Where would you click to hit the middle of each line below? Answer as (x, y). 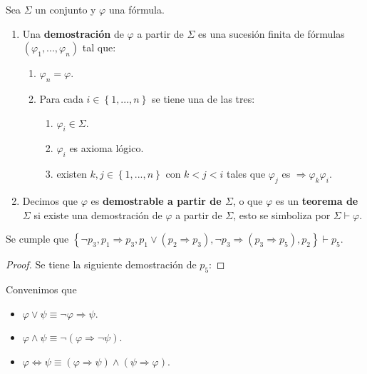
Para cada (61, 98)
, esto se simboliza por (282, 214)
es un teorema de (317, 200)
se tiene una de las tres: (203, 98)
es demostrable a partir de (156, 200)
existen (72, 174)
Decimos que (50, 200)
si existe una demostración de (98, 214)
